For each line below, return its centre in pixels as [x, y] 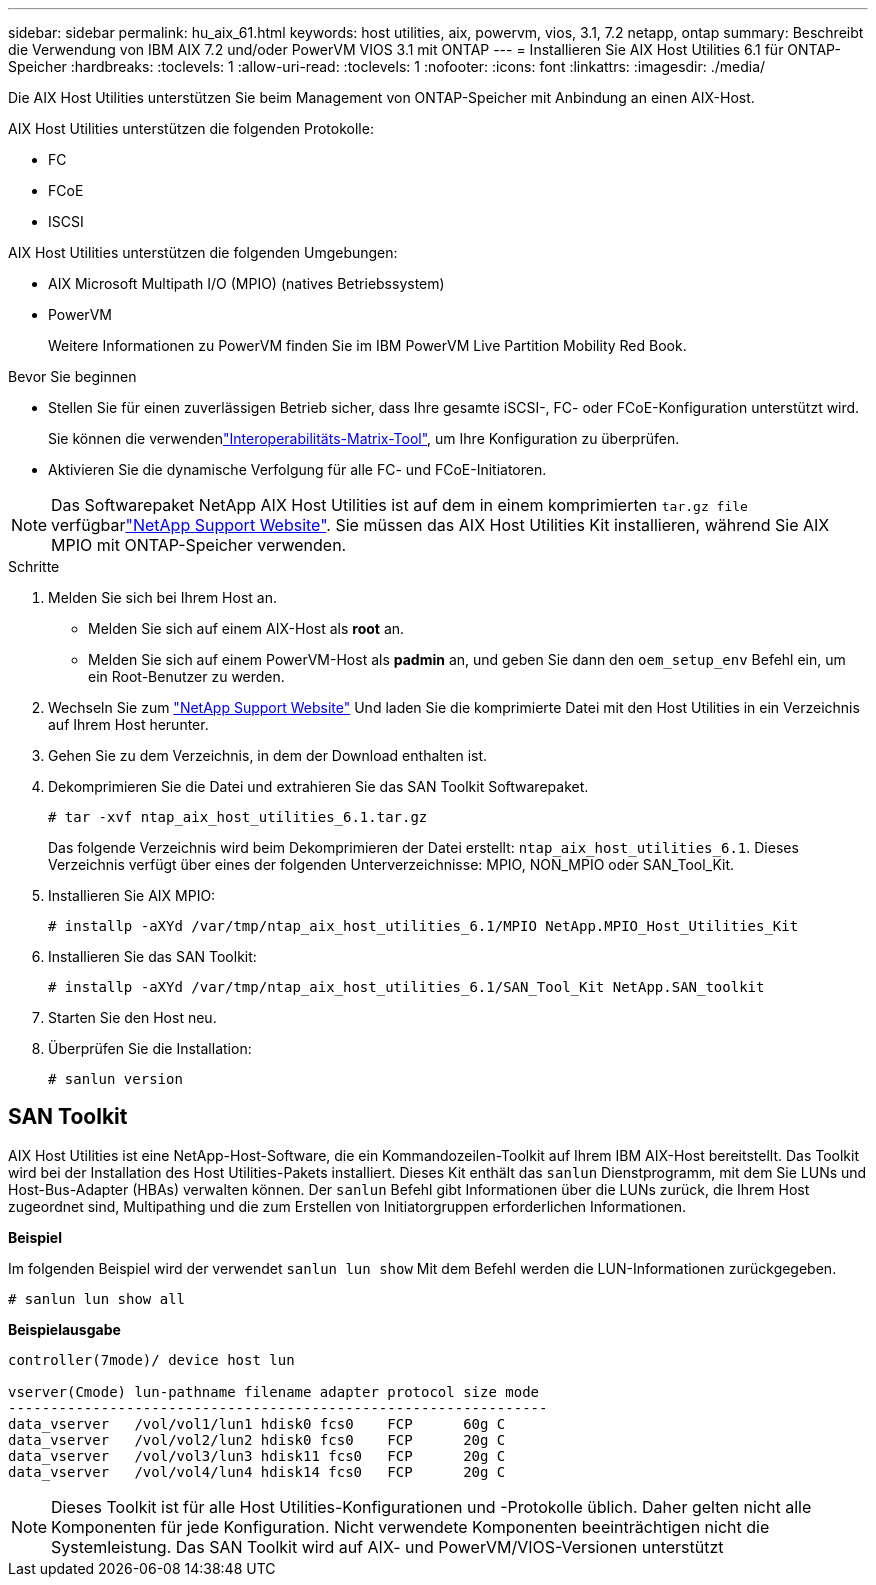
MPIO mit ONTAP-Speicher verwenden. [199, 545]
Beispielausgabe [64, 1329]
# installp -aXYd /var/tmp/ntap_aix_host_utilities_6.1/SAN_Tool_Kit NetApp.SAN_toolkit [406, 987]
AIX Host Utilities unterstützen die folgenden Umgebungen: [203, 252]
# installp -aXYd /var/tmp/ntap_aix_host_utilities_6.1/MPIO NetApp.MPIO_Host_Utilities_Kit [423, 926]
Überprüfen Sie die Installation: [150, 1048]
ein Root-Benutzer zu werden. [186, 676]
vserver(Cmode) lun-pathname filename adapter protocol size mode [274, 1391]
